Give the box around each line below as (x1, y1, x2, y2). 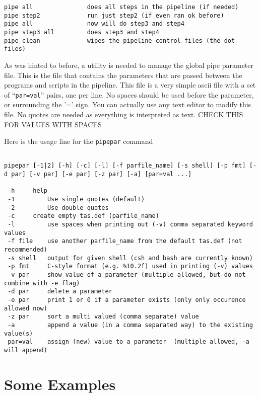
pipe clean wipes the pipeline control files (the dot (4, 37, 235, 44)
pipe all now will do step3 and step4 (4, 20, 184, 28)
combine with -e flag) (4, 279, 80, 287)
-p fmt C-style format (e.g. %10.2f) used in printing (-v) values (8, 263, 253, 270)
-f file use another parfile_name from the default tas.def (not (8, 237, 242, 245)
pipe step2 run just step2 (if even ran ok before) (4, 12, 224, 19)
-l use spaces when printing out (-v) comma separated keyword (8, 221, 253, 228)
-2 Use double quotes (8, 204, 109, 211)
